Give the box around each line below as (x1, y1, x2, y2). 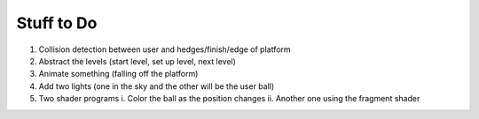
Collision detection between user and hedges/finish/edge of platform (38, 44, 292, 55)
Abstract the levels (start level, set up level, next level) (38, 56, 237, 66)
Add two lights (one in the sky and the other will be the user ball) (38, 80, 275, 92)
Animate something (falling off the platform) (38, 69, 199, 79)
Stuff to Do (16, 13, 98, 33)
